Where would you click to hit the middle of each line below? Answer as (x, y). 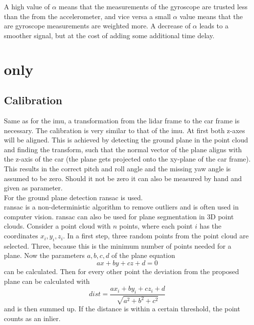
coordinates (21, 236)
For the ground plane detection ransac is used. (73, 197)
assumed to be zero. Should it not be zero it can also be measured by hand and (123, 178)
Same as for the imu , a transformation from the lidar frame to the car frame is (122, 120)
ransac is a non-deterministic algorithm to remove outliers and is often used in (121, 207)
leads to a (214, 26)
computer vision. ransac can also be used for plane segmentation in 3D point (119, 216)
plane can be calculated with (47, 281)
